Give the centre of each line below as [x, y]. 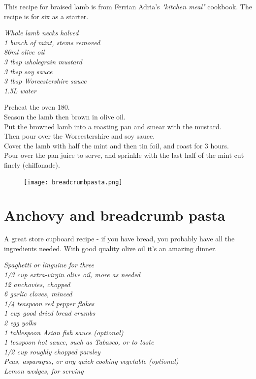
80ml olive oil [24, 52]
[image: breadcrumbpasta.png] [73, 182]
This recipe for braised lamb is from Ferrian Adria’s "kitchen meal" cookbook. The [128, 6]
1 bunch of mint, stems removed [52, 42]
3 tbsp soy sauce [28, 71]
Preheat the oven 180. [37, 107]
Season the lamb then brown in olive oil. [65, 116]
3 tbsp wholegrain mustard [43, 61]
